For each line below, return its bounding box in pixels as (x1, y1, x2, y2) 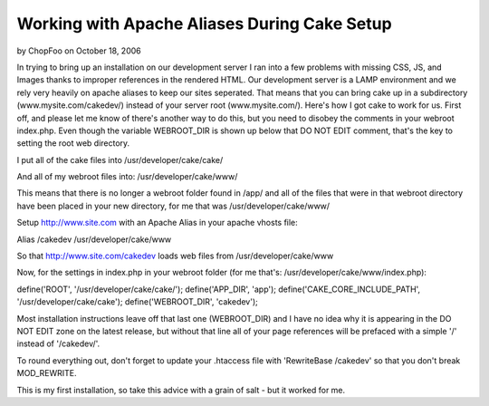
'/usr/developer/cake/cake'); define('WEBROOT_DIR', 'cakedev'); (16, 296, 258, 307)
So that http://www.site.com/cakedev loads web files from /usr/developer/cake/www (16, 250, 334, 262)
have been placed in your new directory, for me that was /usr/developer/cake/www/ (16, 200, 331, 211)
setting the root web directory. (16, 138, 130, 149)
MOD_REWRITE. (16, 368, 77, 379)
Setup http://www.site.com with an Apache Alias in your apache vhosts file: (16, 217, 298, 228)
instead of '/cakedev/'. (16, 338, 101, 349)
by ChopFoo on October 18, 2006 (16, 45, 141, 56)
